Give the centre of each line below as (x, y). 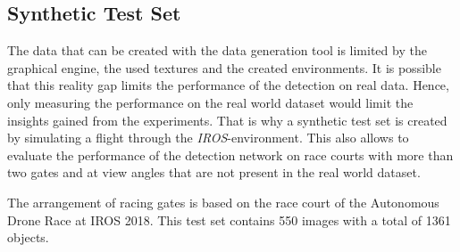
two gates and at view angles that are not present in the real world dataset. (214, 172)
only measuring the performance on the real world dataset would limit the (210, 102)
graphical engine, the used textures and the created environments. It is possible (224, 67)
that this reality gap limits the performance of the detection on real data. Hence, (228, 85)
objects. (28, 237)
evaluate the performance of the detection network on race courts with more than (230, 154)
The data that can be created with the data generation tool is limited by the (217, 50)
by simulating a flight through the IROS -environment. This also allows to (208, 138)
